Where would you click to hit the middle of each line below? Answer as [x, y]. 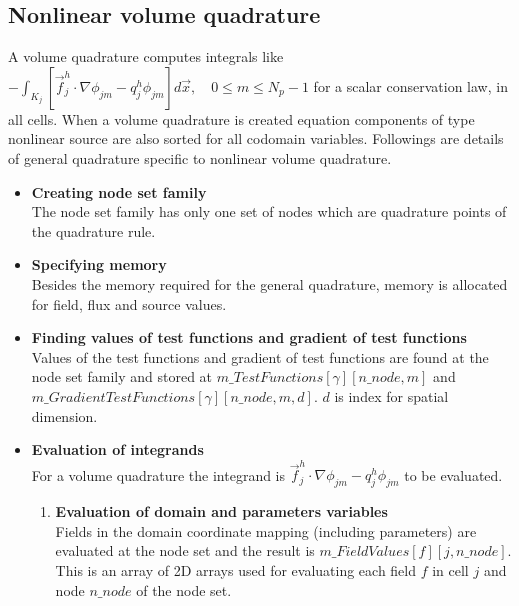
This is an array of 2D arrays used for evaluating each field [236, 570]
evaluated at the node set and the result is [185, 550]
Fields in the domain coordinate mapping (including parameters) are [266, 530]
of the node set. [184, 589]
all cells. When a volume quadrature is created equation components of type [241, 118]
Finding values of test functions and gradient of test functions [249, 337]
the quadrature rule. [93, 230]
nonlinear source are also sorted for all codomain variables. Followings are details [256, 138]
